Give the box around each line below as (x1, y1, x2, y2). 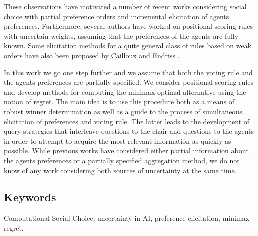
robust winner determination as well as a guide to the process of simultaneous (4, 106, 242, 116)
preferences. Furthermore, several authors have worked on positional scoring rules (4, 21, 253, 31)
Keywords (4, 189, 56, 205)
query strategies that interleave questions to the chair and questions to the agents (4, 126, 254, 136)
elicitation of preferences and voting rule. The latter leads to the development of (4, 116, 250, 126)
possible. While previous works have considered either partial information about (4, 145, 249, 156)
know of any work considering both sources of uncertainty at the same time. (4, 165, 237, 175)
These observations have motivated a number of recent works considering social (4, 1, 247, 11)
